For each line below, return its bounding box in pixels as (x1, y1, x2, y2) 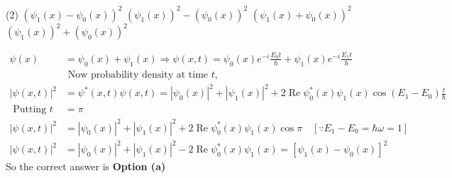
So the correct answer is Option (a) (6, 159, 166, 174)
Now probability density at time (67, 69, 209, 80)
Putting (13, 105, 47, 115)
